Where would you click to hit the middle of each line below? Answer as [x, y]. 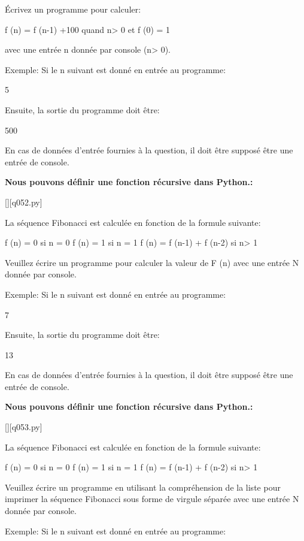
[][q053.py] [24, 427]
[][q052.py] [24, 202]
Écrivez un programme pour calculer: [73, 9]
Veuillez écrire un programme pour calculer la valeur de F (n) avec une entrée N [152, 262]
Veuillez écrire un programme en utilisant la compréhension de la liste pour [143, 487]
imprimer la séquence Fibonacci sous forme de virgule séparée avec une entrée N [152, 499]
